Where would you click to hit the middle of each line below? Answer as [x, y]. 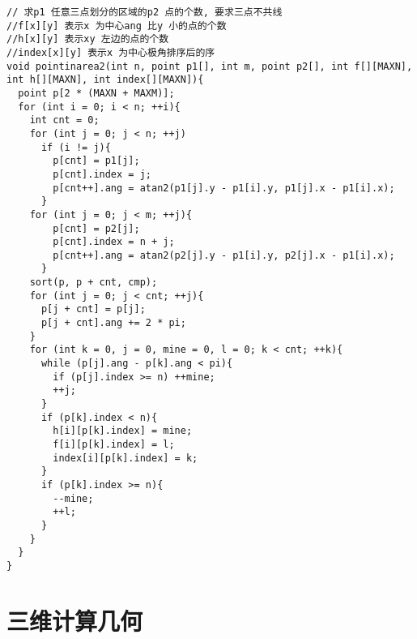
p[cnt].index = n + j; [114, 242]
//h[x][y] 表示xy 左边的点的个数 [88, 39]
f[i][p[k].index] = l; [114, 444]
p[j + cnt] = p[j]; [93, 309]
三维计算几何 [75, 620]
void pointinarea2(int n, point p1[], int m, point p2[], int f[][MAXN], [210, 66]
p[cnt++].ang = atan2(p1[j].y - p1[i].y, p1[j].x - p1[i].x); [224, 188]
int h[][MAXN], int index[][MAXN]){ [105, 80]
